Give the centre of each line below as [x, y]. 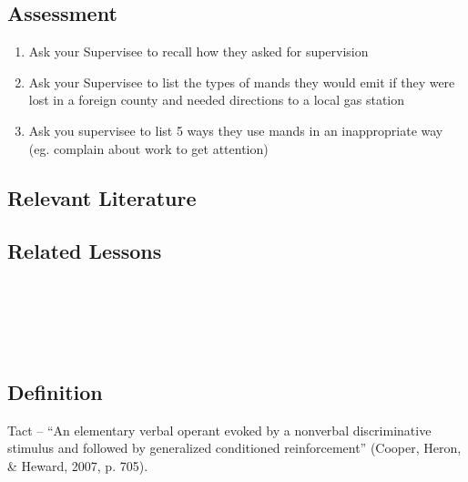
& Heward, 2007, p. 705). [78, 465]
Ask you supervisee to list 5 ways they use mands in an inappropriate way [236, 130]
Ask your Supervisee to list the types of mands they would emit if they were [242, 82]
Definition [55, 391]
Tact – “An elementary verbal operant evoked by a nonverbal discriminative [219, 430]
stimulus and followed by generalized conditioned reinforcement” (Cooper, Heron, [234, 448]
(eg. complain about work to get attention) [148, 148]
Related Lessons [85, 251]
